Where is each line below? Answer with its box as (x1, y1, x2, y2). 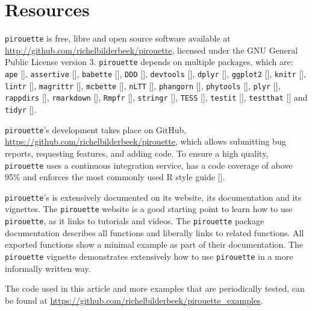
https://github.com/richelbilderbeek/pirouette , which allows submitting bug (5, 135, 286, 148)
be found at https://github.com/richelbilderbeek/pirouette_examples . (5, 294, 263, 306)
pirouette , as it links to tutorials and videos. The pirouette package (5, 215, 264, 227)
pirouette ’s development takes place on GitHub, (5, 123, 187, 136)
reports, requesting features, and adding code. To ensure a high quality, (5, 146, 269, 159)
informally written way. (5, 262, 91, 274)
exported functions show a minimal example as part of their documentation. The (5, 238, 304, 251)
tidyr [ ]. (5, 103, 37, 115)
